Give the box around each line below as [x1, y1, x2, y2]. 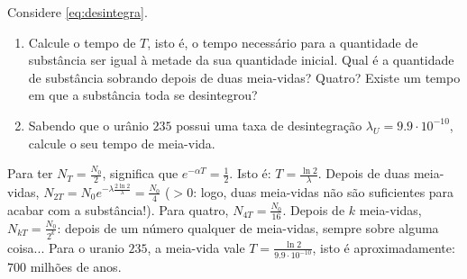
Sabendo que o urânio [28, 115, 149, 134]
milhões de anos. [30, 257, 122, 276]
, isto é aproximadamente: [312, 238, 455, 256]
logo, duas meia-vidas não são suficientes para [200, 182, 454, 201]
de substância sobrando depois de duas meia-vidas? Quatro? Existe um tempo [28, 67, 461, 86]
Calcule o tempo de [28, 32, 136, 51]
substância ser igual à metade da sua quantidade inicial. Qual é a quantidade [28, 50, 454, 69]
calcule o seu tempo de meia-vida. [28, 133, 215, 152]
